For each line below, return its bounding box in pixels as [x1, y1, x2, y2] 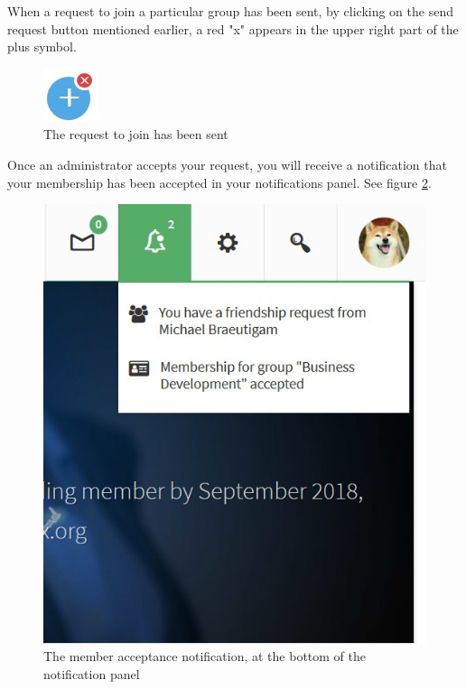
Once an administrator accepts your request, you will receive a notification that [7, 154, 447, 173]
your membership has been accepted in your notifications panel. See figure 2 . [7, 172, 432, 191]
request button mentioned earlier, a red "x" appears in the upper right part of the [7, 19, 459, 38]
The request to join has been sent [43, 125, 228, 144]
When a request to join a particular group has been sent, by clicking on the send [7, 2, 453, 20]
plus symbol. [7, 37, 77, 56]
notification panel [43, 665, 140, 683]
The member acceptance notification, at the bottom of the [43, 647, 367, 666]
